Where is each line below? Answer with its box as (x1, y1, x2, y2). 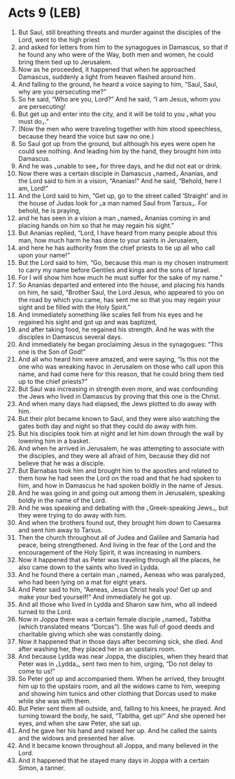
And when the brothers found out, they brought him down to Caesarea (17, 518, 221, 527)
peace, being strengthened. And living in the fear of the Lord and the (17, 541, 216, 549)
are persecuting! (17, 102, 66, 110)
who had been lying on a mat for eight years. (17, 578, 148, 586)
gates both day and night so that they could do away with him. (17, 422, 198, 430)
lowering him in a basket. (17, 436, 90, 445)
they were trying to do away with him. (17, 510, 127, 519)
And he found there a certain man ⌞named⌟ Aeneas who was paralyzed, (17, 570, 226, 578)
